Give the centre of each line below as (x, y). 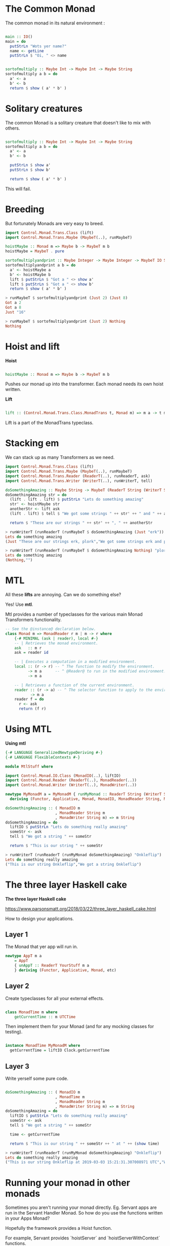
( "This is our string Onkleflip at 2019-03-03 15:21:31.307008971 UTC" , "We (87, 1162)
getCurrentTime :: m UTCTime (45, 1017)
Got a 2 (13, 303)
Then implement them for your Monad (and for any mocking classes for (80, 1026)
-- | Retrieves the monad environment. (56, 643)
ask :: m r (28, 648)
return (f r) (32, 709)
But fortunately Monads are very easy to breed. (55, 223)
